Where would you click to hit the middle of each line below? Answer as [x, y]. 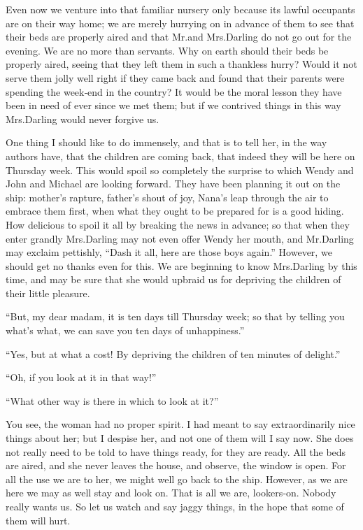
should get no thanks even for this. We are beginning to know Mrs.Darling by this [181, 265]
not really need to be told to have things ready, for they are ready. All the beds [176, 451]
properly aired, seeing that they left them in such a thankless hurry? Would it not [181, 64]
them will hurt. [38, 520]
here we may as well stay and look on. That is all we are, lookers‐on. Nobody [171, 493]
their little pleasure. [48, 293]
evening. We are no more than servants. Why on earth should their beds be [167, 50]
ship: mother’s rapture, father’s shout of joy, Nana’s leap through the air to [167, 197]
